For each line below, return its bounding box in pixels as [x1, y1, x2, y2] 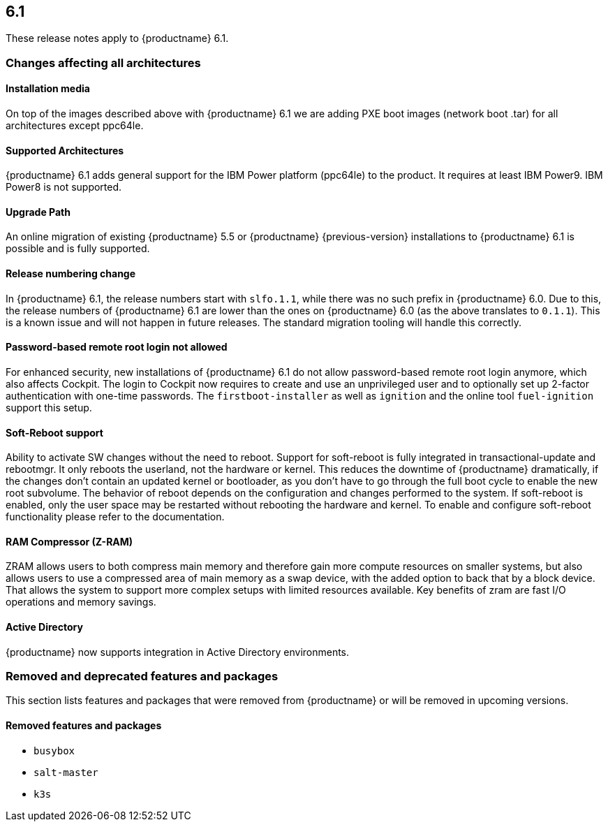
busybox [34, 745, 75, 756]
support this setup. [6, 401, 92, 413]
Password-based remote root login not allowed [6, 341, 228, 353]
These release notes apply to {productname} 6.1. [6, 32, 229, 45]
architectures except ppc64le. [6, 119, 144, 132]
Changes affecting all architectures [6, 55, 201, 70]
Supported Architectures [6, 144, 124, 156]
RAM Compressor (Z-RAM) [6, 535, 133, 548]
